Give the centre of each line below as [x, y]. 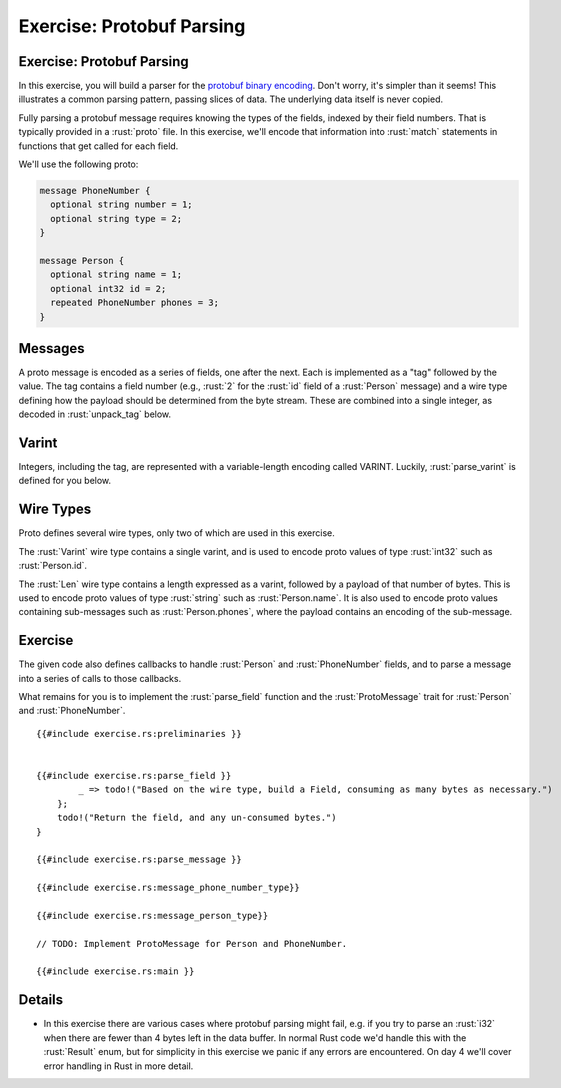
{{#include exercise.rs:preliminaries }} [139, 733]
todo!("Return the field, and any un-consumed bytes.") [196, 818]
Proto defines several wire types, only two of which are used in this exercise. [176, 533]
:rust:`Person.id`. [53, 566]
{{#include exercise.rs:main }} [115, 971]
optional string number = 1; [122, 204]
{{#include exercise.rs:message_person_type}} [152, 915]
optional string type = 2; [116, 218]
